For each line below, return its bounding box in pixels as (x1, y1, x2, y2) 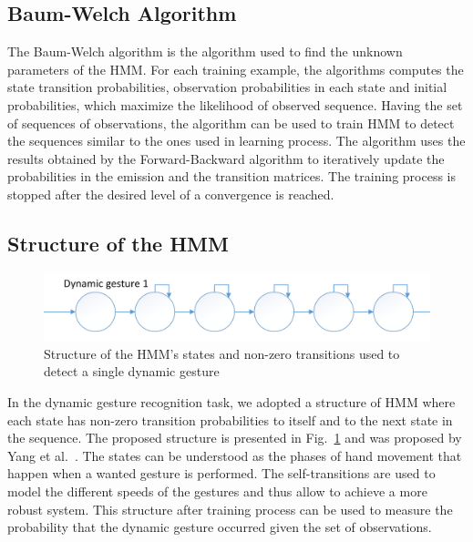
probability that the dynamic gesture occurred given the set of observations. (7, 517, 432, 537)
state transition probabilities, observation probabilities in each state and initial (7, 77, 447, 97)
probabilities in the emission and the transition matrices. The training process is (7, 167, 456, 186)
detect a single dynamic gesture (44, 362, 220, 381)
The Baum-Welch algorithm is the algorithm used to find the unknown (7, 42, 403, 61)
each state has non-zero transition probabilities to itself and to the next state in (7, 410, 453, 429)
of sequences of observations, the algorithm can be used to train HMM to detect (7, 113, 455, 132)
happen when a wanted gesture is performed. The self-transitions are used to (7, 464, 436, 483)
